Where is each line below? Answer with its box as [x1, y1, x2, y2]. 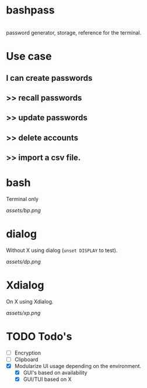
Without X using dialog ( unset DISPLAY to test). [6, 247, 118, 254]
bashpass [6, 4, 55, 17]
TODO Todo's [6, 330, 72, 343]
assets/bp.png [6, 207, 41, 214]
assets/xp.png [6, 309, 41, 316]
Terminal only [6, 196, 39, 203]
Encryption [14, 349, 41, 356]
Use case [6, 50, 52, 63]
